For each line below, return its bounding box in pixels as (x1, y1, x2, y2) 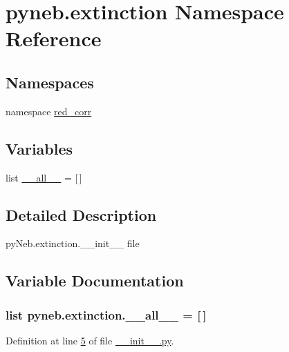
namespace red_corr (6, 104, 92, 118)
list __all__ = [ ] (6, 170, 82, 184)
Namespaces (6, 71, 94, 92)
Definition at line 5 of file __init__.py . (6, 333, 174, 347)
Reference (6, 24, 102, 52)
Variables (6, 137, 73, 159)
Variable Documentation (6, 270, 184, 291)
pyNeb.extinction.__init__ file (6, 236, 140, 251)
